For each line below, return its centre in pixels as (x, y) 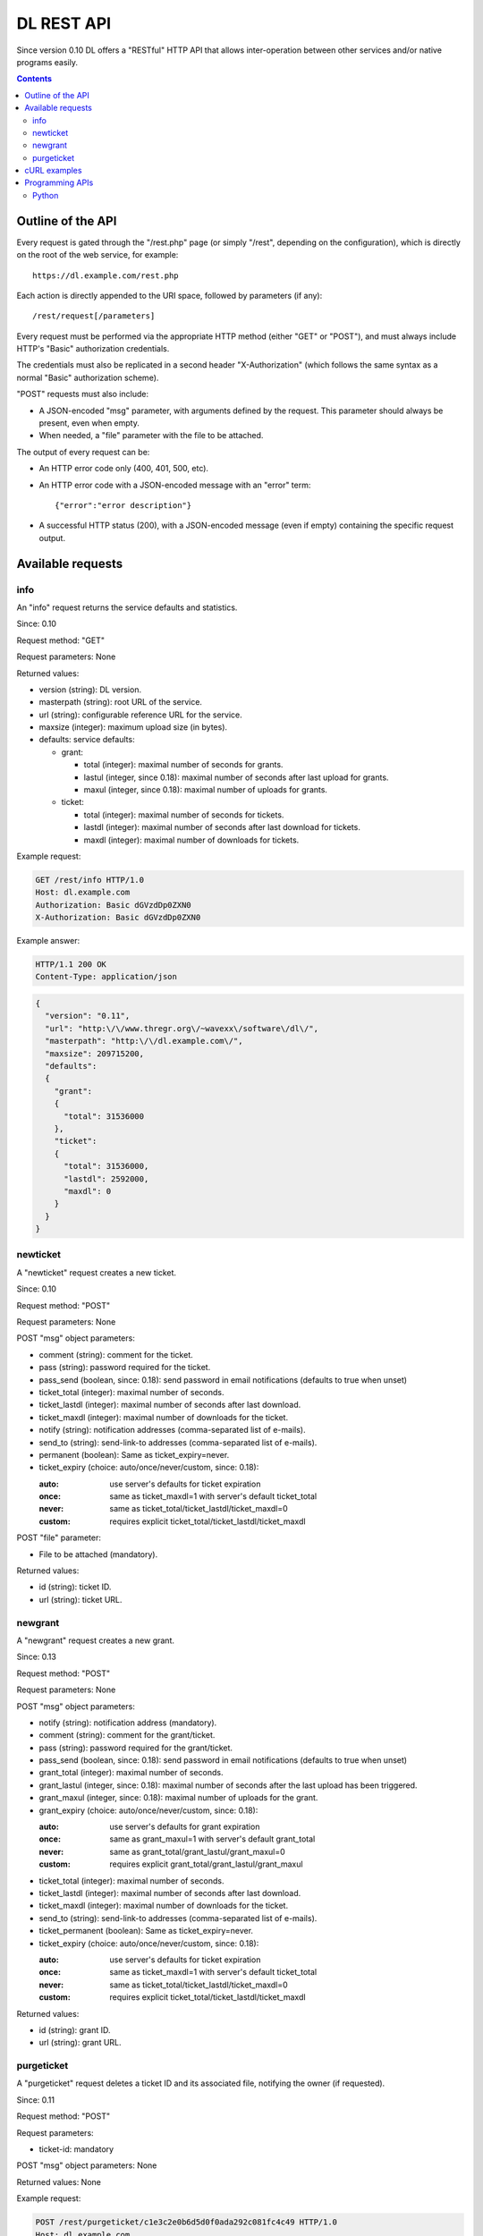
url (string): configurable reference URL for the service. (141, 715)
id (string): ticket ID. (75, 1587)
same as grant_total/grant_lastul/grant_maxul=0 (197, 1851)
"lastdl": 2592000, (106, 1179)
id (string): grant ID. (75, 2029)
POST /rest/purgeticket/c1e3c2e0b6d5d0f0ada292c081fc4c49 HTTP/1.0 (186, 2222)
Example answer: (48, 941)
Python (46, 195)
